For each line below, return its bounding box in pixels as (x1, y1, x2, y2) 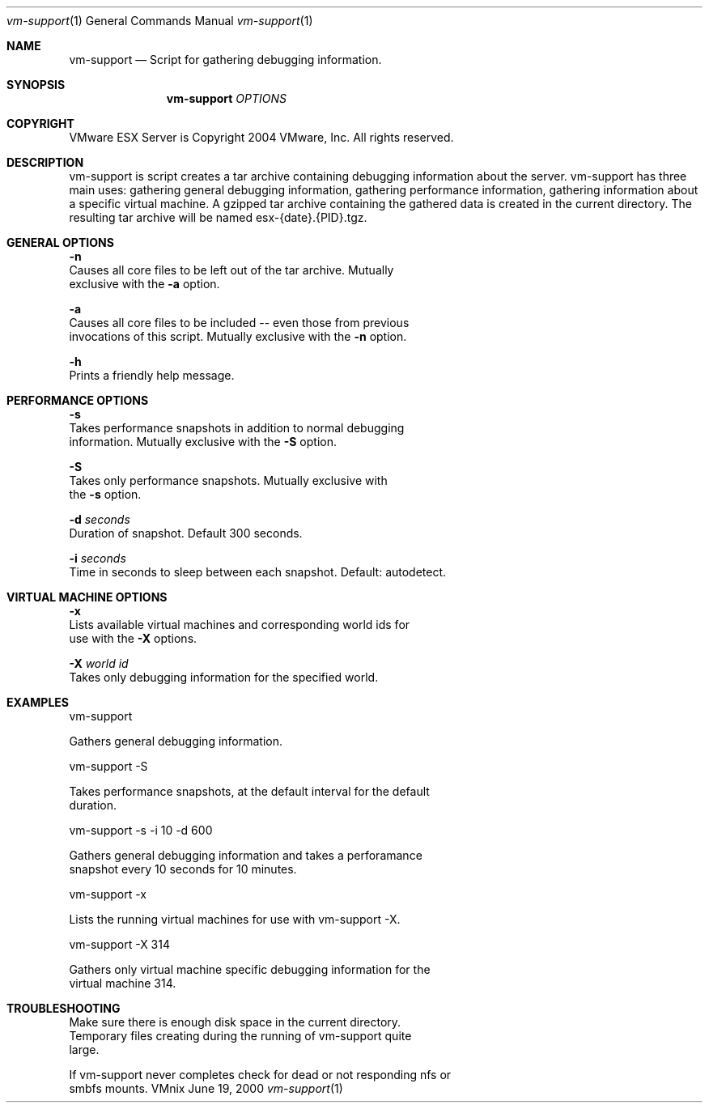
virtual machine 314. (69, 976, 176, 990)
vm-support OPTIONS (166, 91, 287, 105)
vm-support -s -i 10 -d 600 (69, 823, 213, 837)
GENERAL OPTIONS (6, 236, 114, 249)
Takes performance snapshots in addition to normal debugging (69, 421, 405, 435)
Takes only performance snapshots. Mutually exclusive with (69, 474, 388, 487)
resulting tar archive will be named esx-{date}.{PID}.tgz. (69, 210, 367, 224)
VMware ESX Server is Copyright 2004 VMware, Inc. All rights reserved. (69, 130, 454, 144)
